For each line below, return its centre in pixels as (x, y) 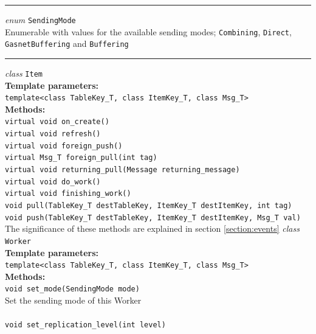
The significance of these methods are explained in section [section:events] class (152, 228)
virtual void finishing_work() (68, 194)
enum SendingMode (40, 19)
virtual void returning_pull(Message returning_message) (122, 170)
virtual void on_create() (57, 122)
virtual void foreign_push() (64, 146)
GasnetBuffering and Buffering (67, 43)
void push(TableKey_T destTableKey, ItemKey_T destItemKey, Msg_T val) (153, 217)
